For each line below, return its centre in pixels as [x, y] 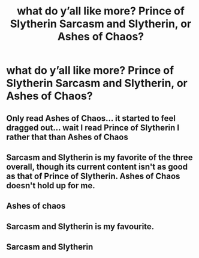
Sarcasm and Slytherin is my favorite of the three [99, 157]
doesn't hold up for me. [51, 186]
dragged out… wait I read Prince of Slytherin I [93, 127]
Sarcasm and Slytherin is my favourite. [80, 226]
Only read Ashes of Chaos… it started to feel [91, 118]
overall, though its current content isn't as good [97, 167]
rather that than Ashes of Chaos [67, 137]
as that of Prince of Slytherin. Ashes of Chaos [93, 176]
